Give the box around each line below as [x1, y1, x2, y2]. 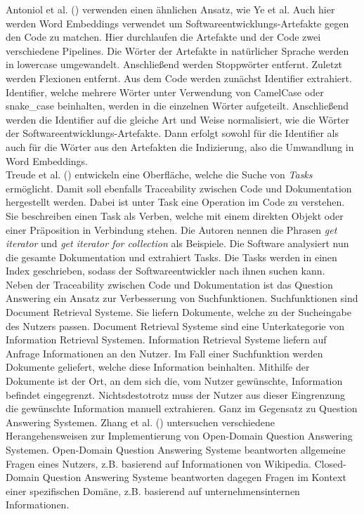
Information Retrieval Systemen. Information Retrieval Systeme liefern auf [6, 332, 327, 347]
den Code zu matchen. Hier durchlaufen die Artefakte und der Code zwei [6, 29, 321, 44]
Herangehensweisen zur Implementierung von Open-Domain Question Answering [6, 428, 353, 443]
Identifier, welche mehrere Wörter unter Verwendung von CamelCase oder [6, 84, 324, 99]
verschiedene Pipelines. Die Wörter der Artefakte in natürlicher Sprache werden [6, 43, 349, 58]
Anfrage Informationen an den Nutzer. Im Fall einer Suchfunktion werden [6, 345, 323, 360]
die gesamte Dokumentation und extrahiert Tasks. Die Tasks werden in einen [6, 249, 337, 264]
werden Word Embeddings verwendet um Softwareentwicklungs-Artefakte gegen [6, 15, 349, 30]
